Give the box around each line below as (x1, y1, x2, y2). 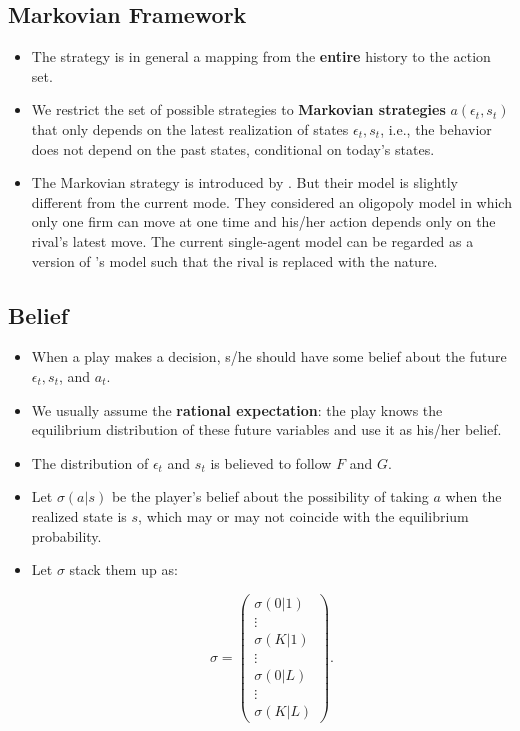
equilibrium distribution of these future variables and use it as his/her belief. (31, 419, 502, 440)
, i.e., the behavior (380, 118, 492, 139)
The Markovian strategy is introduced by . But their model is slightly (31, 172, 458, 193)
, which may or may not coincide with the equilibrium (138, 505, 469, 526)
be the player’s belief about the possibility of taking (111, 486, 429, 507)
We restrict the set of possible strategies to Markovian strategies (31, 99, 446, 120)
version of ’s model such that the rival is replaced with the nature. (31, 250, 438, 271)
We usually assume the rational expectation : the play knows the (31, 399, 443, 420)
